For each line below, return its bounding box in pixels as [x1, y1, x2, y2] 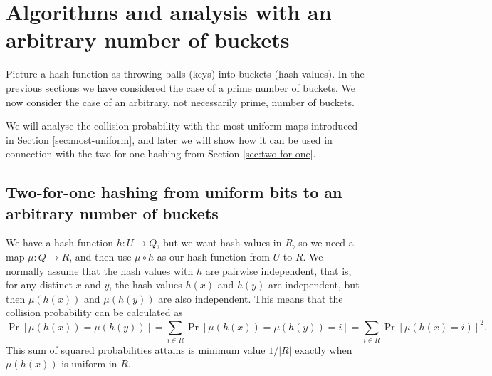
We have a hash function [6, 235, 113, 250]
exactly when [295, 342, 352, 357]
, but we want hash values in [157, 235, 282, 250]
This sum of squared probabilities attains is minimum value [6, 342, 266, 357]
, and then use [69, 249, 132, 264]
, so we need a [292, 235, 354, 250]
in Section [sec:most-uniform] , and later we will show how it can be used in [6, 132, 333, 147]
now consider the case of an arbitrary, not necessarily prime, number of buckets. [6, 94, 355, 109]
